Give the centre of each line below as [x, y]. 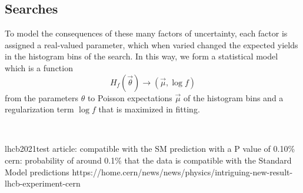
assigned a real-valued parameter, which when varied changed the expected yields [151, 44]
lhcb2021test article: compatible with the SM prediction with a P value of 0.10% [150, 149]
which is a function [39, 67]
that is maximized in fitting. [149, 109]
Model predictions [37, 172]
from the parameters [42, 97]
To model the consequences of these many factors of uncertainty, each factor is [146, 33]
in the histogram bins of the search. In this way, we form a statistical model [141, 56]
